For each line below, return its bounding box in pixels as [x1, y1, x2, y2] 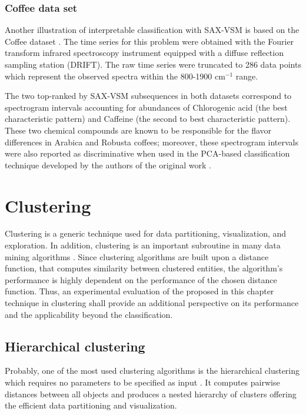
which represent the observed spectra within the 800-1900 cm [5, 69, 225, 82]
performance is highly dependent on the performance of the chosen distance [5, 273, 277, 285]
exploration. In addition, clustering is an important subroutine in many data [5, 239, 281, 251]
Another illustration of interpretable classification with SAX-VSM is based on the [5, 24, 300, 36]
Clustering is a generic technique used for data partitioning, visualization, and [5, 227, 287, 240]
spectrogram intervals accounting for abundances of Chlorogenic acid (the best [5, 101, 288, 113]
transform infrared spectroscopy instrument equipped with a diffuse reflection [5, 47, 284, 59]
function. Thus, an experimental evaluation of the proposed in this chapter [5, 285, 274, 297]
